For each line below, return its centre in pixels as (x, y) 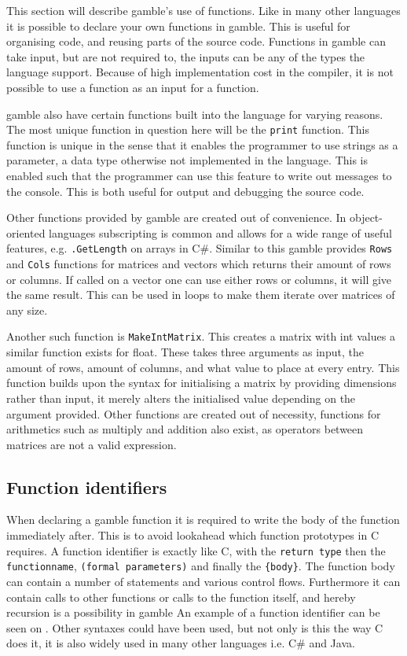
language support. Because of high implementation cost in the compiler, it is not (200, 72)
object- (366, 217)
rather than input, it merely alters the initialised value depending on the (181, 398)
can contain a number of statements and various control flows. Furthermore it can (203, 581)
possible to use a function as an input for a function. (133, 87)
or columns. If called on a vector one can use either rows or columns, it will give (199, 279)
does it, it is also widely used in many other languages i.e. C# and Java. (181, 643)
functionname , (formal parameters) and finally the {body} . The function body (201, 566)
